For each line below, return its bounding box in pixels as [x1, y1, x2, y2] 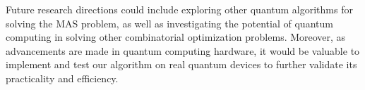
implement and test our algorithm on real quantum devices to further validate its [6, 57, 357, 72]
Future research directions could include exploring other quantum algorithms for [6, 2, 353, 16]
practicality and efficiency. [6, 70, 119, 85]
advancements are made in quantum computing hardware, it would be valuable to [6, 43, 360, 58]
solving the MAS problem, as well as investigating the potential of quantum [6, 15, 333, 30]
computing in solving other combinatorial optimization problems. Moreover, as [6, 30, 346, 44]
